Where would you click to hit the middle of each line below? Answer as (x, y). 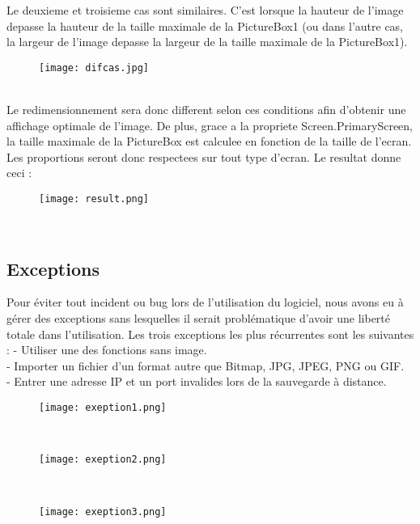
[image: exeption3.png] (103, 511)
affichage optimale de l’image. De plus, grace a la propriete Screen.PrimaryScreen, (210, 125)
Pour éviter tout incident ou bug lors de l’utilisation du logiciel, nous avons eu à (205, 302)
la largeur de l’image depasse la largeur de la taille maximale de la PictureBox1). (207, 42)
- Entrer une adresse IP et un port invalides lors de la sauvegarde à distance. (197, 381)
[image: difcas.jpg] (94, 68)
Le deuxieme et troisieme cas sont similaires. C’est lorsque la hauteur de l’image (205, 10)
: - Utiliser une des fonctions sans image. (107, 350)
